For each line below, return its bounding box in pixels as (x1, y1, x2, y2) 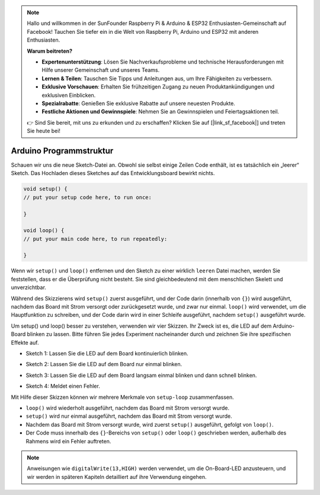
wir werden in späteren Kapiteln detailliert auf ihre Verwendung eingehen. (27, 473, 207, 480)
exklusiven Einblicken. (41, 91, 96, 99)
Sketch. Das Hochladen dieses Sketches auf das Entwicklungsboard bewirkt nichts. (11, 170, 215, 177)
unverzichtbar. (11, 284, 47, 291)
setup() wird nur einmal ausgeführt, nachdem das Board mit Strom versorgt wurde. (25, 412, 232, 420)
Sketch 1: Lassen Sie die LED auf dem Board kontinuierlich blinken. (25, 350, 189, 357)
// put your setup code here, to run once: (23, 193, 152, 201)
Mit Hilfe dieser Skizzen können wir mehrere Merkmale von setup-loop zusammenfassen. (11, 394, 234, 401)
